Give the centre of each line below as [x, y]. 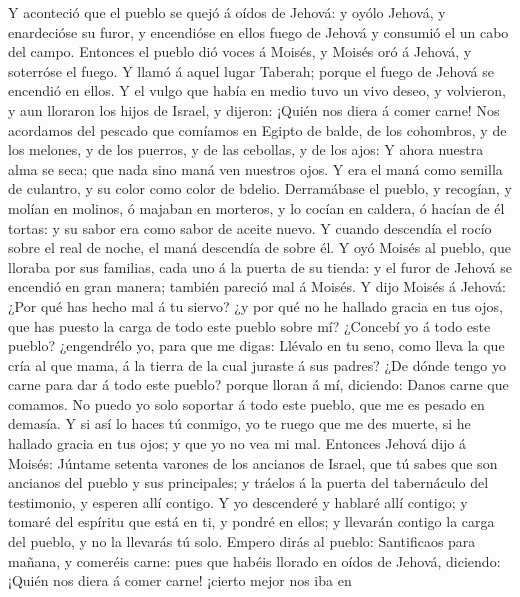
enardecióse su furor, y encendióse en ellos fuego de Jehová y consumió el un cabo [258, 31]
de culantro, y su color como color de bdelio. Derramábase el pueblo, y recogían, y [260, 188]
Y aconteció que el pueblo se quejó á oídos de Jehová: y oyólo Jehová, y [227, 12]
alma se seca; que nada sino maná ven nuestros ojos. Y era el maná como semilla [255, 168]
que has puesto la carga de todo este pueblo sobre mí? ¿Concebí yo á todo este [249, 325]
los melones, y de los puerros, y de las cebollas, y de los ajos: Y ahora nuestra [246, 149]
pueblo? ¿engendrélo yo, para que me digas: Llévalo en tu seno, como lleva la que [256, 345]
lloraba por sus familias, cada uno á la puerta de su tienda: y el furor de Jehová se [260, 266]
